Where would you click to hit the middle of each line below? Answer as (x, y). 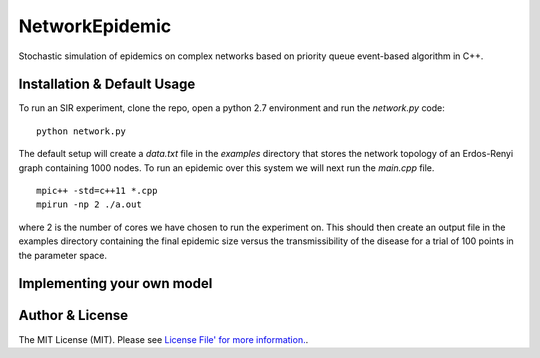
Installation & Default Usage (107, 84)
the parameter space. (63, 255)
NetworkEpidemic (95, 26)
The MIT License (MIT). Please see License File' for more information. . (163, 339)
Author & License (73, 315)
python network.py (81, 131)
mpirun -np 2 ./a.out (89, 204)
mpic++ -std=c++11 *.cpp (97, 191)
